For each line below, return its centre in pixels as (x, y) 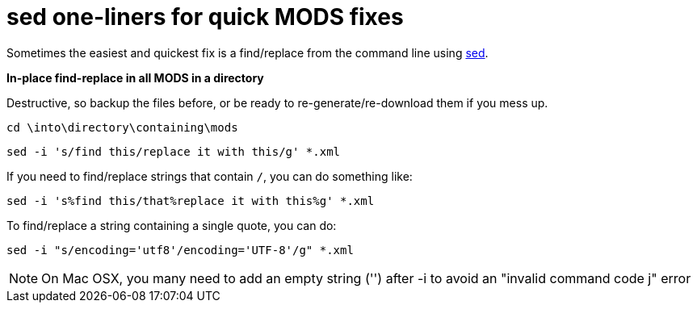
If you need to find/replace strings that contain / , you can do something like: (210, 176)
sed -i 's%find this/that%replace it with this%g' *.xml (191, 200)
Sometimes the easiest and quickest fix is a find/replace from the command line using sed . (248, 52)
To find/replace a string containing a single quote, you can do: (172, 225)
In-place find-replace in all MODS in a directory (135, 77)
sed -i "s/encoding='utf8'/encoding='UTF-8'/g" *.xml (180, 250)
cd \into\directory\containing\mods (122, 127)
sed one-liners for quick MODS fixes (205, 17)
